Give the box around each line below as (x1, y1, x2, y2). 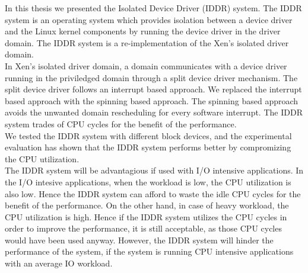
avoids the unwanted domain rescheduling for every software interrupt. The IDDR (5, 106, 303, 118)
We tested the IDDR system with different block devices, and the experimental (5, 129, 292, 142)
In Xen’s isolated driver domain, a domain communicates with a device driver (5, 59, 287, 72)
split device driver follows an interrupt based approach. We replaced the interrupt (5, 83, 302, 95)
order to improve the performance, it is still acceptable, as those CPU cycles (5, 222, 282, 235)
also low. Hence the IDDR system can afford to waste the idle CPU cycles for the (5, 187, 301, 200)
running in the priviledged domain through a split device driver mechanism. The (5, 71, 298, 83)
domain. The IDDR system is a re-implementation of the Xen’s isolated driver (5, 36, 289, 49)
